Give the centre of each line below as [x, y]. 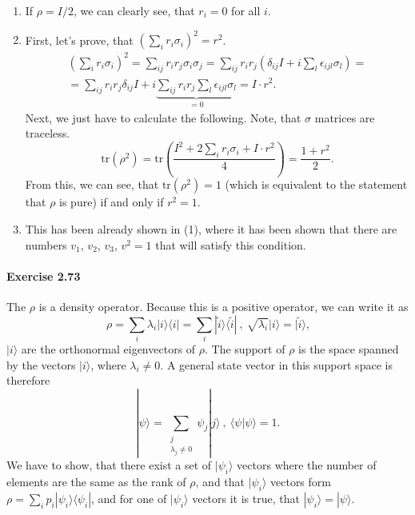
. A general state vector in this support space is [276, 364]
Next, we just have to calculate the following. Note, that [163, 117]
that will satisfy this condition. [231, 244]
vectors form [301, 482]
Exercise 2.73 [44, 275]
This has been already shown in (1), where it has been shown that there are [211, 229]
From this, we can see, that [92, 184]
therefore [28, 380]
